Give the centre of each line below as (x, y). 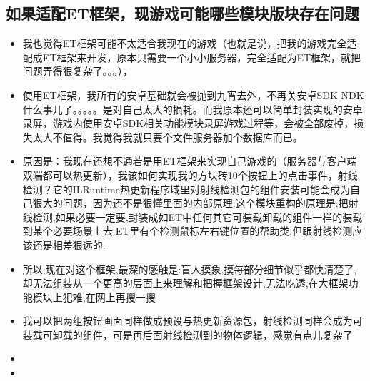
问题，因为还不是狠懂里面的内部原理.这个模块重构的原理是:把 (205, 203)
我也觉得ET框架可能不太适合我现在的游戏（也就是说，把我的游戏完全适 (190, 43)
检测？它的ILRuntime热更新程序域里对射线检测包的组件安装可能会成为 (186, 189)
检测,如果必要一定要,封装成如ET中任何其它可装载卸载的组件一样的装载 (197, 217)
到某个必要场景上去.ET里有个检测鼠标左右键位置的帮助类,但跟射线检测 (187, 231)
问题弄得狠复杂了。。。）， (77, 71)
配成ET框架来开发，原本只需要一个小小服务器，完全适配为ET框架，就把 (192, 57)
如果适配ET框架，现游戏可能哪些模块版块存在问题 (182, 13)
